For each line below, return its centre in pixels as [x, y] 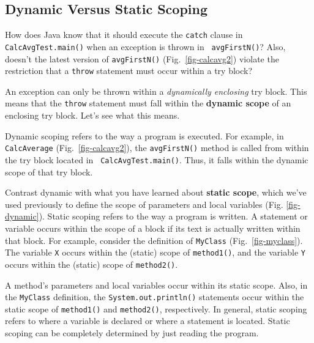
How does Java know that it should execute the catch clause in [124, 35]
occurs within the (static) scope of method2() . [92, 264]
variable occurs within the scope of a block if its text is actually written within [153, 228]
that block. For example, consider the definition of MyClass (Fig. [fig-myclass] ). [154, 240]
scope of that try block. [49, 171]
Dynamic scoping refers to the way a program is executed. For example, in [144, 135]
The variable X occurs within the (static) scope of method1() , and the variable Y [155, 252]
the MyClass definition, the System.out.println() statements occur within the [155, 297]
